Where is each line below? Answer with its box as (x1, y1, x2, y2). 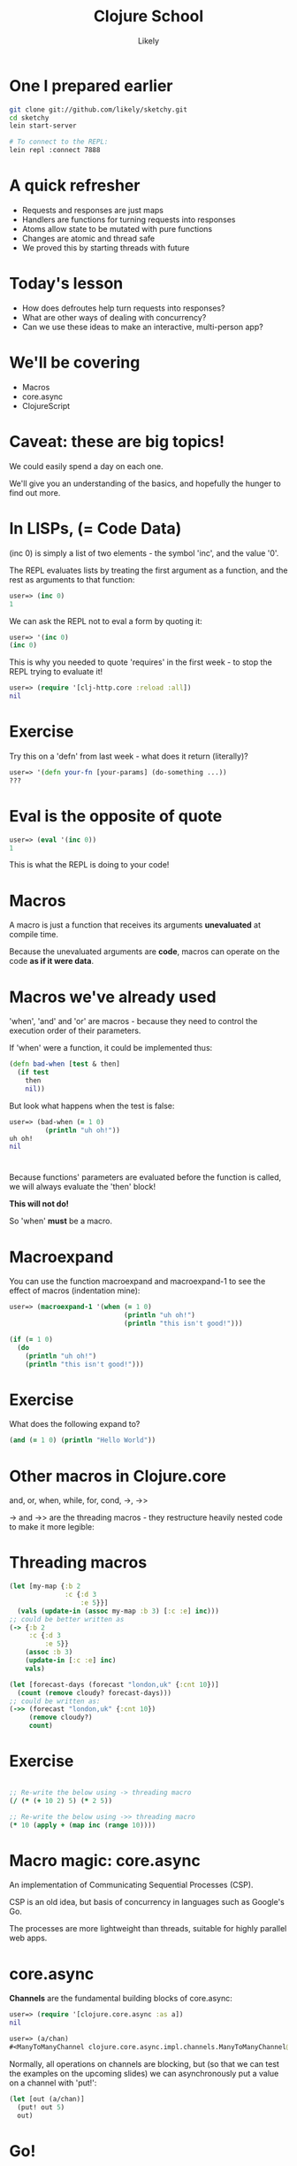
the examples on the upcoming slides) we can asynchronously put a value (9, 2068, 279, 2078)
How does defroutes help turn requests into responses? (21, 303, 225, 313)
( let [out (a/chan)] (9, 2094, 86, 2103)
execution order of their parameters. (9, 1025, 141, 1037)
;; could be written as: (9, 1697, 101, 1706)
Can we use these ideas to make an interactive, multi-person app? (21, 321, 263, 332)
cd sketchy (9, 113, 49, 122)
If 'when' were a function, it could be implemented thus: (9, 1043, 213, 1053)
